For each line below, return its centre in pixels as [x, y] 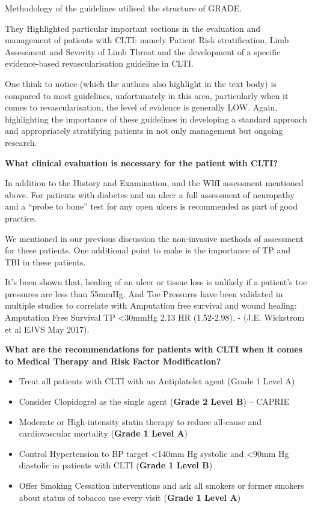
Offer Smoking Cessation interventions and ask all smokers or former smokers [161, 485]
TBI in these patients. [45, 262]
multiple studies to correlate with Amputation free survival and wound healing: [151, 305]
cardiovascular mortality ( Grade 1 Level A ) [103, 433]
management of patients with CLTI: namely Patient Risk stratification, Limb [147, 40]
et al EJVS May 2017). [47, 329]
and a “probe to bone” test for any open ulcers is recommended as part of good [151, 206]
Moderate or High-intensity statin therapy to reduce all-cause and [140, 421]
